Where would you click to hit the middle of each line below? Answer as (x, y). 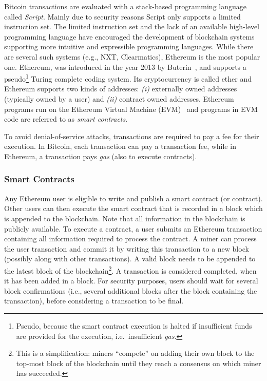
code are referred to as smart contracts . (66, 119)
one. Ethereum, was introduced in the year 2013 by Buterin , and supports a (125, 66)
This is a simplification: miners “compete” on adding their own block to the (135, 353)
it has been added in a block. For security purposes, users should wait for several (131, 281)
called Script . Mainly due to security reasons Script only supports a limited (122, 16)
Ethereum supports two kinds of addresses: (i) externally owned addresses (121, 89)
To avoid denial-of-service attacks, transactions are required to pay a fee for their (132, 136)
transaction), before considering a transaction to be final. (94, 301)
